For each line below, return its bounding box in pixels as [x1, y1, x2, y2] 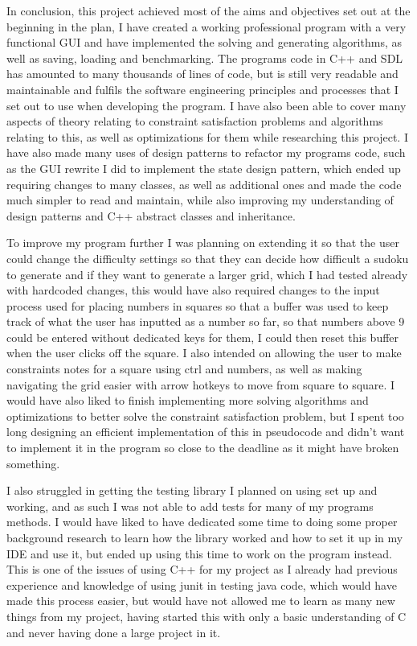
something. [6, 455, 60, 471]
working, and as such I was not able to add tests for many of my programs [6, 497, 374, 514]
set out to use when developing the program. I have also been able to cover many [6, 97, 407, 113]
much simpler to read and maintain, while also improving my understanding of [6, 191, 394, 208]
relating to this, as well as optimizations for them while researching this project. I [6, 128, 408, 145]
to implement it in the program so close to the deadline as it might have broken [6, 439, 399, 456]
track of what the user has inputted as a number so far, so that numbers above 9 [6, 313, 405, 330]
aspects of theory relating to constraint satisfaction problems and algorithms [6, 113, 383, 130]
